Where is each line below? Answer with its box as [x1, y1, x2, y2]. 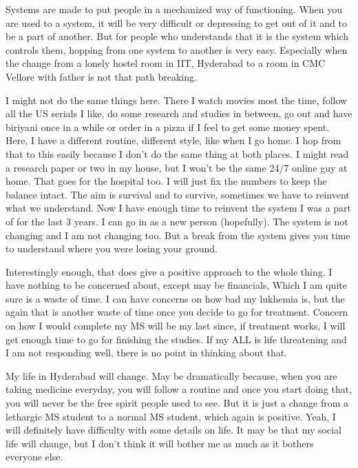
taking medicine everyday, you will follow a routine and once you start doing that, [6, 382, 352, 396]
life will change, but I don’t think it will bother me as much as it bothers [6, 436, 314, 450]
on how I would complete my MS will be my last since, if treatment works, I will [6, 318, 346, 333]
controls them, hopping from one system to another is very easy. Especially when [6, 42, 348, 57]
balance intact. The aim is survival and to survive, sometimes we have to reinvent [6, 187, 350, 201]
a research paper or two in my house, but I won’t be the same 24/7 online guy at [6, 160, 348, 174]
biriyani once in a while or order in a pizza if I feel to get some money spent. [6, 119, 330, 134]
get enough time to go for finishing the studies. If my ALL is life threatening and [6, 332, 347, 346]
